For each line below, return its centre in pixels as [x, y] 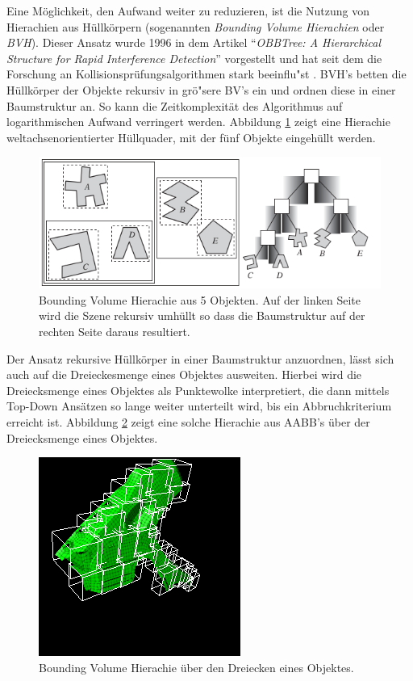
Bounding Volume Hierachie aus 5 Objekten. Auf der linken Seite [200, 299]
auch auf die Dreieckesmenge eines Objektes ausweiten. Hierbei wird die [184, 374]
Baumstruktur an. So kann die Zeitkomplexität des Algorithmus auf [175, 105]
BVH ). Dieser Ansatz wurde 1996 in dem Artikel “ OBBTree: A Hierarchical [194, 42]
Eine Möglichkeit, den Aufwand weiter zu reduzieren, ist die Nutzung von [188, 11]
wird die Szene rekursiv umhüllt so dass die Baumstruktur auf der [202, 315]
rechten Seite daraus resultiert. [115, 331]
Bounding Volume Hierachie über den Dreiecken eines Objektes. [196, 667]
